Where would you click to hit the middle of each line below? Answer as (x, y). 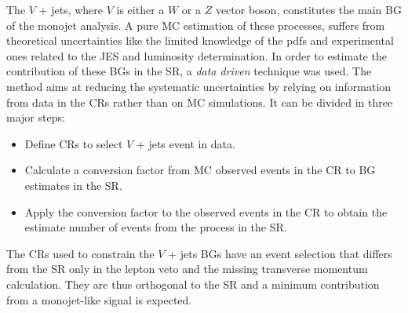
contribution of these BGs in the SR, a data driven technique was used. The (189, 71)
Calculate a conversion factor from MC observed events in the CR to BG (200, 170)
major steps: (36, 117)
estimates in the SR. (73, 185)
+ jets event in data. (186, 143)
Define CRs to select (74, 143)
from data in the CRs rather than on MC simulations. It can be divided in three (200, 102)
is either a (140, 9)
